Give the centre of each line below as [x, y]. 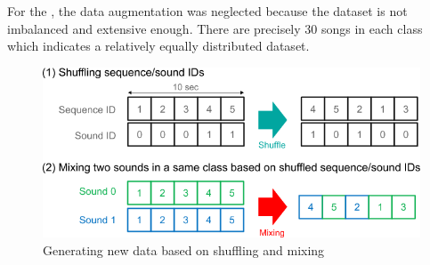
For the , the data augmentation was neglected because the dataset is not [207, 11]
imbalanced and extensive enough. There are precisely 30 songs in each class [215, 28]
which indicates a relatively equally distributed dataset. [158, 46]
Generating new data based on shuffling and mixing [184, 250]
